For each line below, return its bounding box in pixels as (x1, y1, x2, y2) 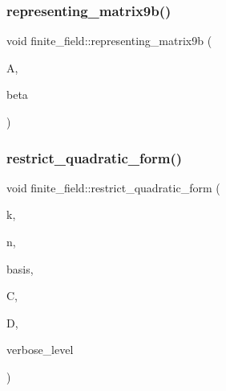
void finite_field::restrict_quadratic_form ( (6, 179, 220, 195)
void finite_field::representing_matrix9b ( (6, 32, 212, 49)
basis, (6, 260, 34, 277)
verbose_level (6, 341, 74, 358)
